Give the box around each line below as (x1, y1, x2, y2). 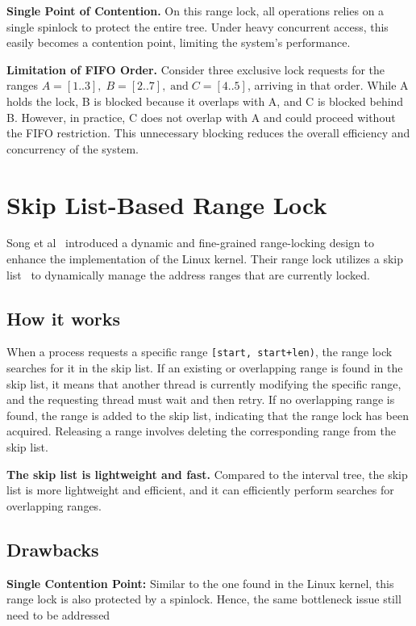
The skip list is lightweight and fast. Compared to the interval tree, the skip (6, 465, 408, 482)
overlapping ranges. (6, 497, 102, 514)
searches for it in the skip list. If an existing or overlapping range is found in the (6, 359, 403, 376)
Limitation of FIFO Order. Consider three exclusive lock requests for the (6, 61, 385, 78)
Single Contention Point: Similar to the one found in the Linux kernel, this (6, 574, 394, 591)
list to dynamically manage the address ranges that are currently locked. (6, 266, 370, 283)
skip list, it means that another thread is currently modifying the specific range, (6, 375, 401, 392)
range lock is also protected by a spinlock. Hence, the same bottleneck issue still (6, 590, 401, 607)
